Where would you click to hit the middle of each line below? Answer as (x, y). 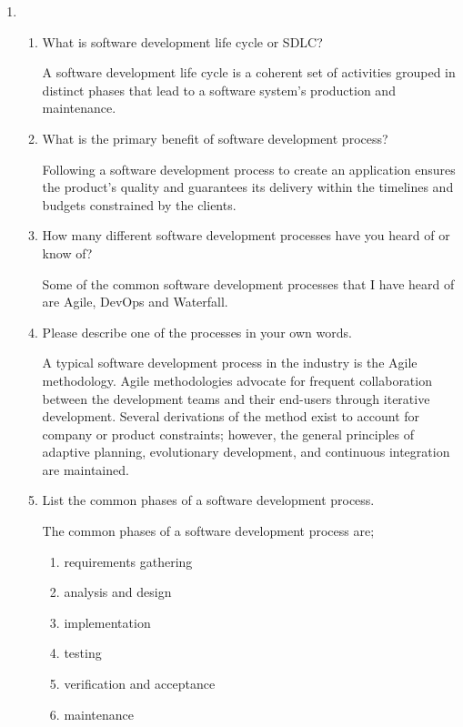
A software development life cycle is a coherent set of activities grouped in (249, 72)
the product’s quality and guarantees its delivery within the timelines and (248, 187)
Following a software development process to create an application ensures (249, 169)
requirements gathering (128, 561)
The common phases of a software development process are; (208, 531)
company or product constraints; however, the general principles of (228, 434)
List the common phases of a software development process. (208, 500)
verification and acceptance (140, 684)
